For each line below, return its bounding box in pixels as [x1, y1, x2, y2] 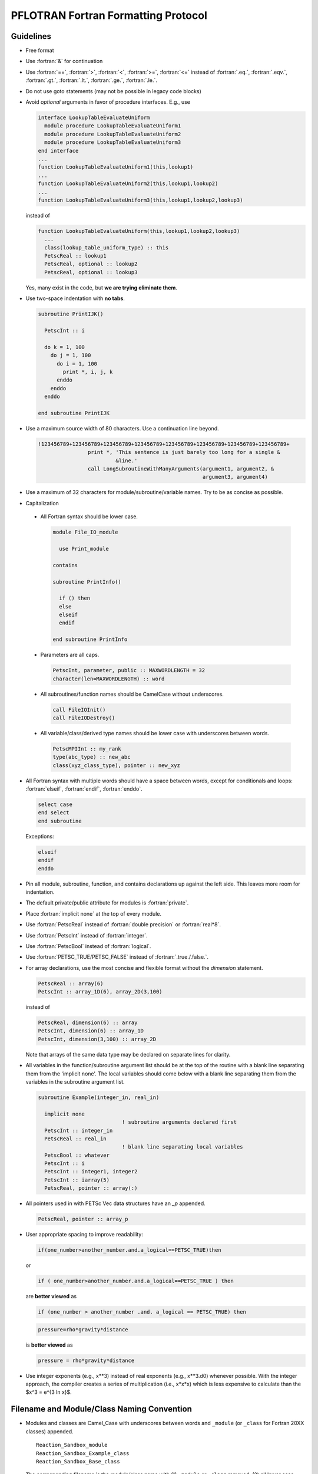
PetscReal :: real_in [44, 1135, 107, 1142]
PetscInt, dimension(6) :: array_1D [38, 1028, 144, 1034]
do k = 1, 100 [44, 344, 85, 350]
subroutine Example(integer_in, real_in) [38, 1094, 160, 1101]
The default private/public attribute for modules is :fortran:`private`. [25, 899, 189, 906]
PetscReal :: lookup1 [44, 252, 107, 259]
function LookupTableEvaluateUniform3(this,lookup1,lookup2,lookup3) [38, 196, 243, 203]
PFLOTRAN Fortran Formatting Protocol [11, 9, 207, 22]
